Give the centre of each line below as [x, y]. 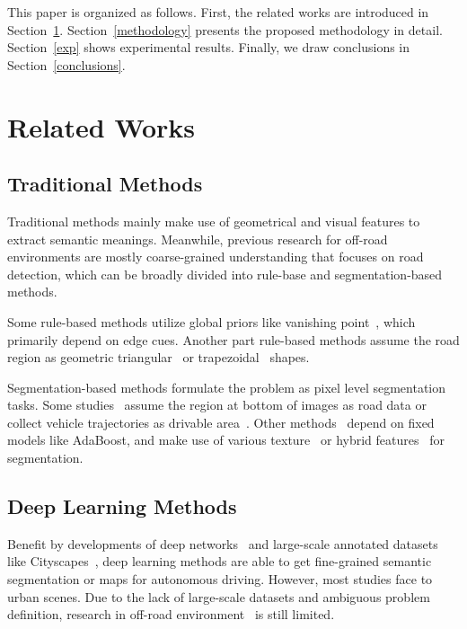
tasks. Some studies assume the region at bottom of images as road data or [217, 405]
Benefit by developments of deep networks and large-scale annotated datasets [223, 543]
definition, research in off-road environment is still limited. [171, 614]
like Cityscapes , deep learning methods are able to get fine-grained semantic [220, 561]
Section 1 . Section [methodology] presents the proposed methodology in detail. [225, 29]
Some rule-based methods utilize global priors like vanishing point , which [211, 321]
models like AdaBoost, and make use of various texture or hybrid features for [226, 440]
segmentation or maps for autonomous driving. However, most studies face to [220, 579]
